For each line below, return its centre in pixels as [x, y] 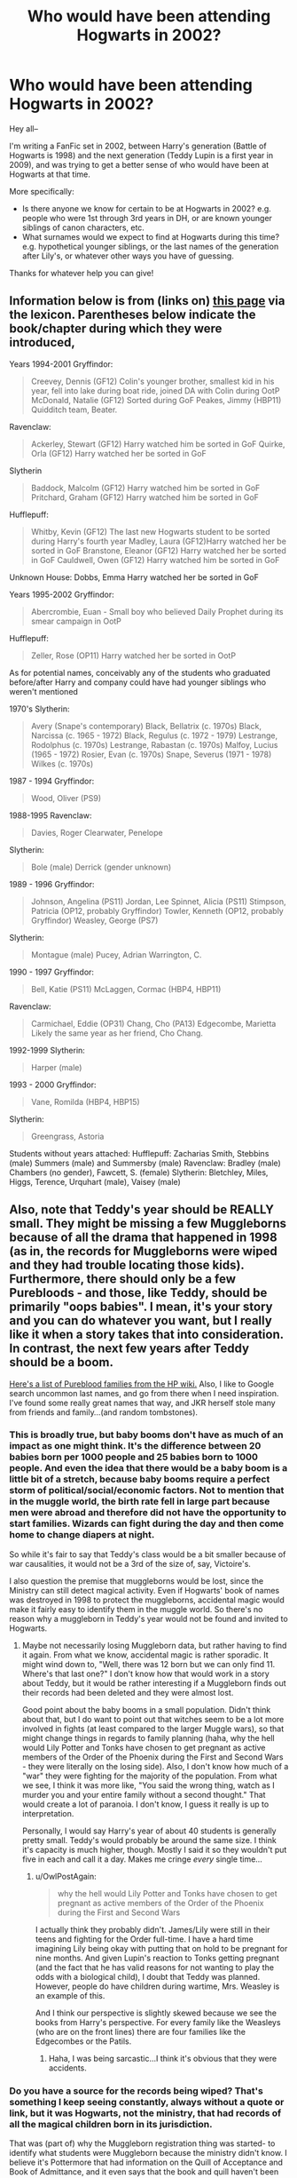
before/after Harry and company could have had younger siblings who [138, 682]
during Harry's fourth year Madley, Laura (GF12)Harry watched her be [158, 541]
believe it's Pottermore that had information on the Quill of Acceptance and [146, 2162]
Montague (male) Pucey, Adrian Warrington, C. [116, 954]
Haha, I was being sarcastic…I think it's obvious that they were [163, 2058]
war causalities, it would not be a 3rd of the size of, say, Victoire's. [130, 1563]
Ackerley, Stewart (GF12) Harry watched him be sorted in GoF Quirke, [158, 444]
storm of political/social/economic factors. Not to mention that [147, 1490]
